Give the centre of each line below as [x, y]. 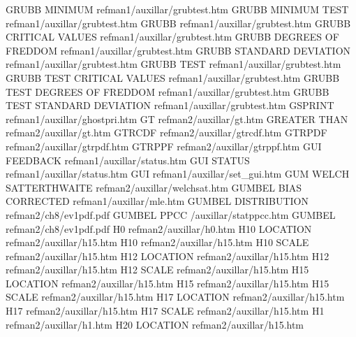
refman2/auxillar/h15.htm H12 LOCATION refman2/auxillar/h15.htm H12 [168, 256]
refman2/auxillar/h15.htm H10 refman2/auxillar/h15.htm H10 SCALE [157, 242]
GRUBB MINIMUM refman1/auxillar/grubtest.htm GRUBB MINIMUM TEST [177, 9]
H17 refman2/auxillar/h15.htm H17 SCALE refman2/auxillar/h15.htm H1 [165, 311]
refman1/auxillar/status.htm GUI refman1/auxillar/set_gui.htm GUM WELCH [178, 174]
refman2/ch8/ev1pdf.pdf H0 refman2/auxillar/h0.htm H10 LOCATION [159, 228]
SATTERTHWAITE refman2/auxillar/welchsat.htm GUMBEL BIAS [154, 187]
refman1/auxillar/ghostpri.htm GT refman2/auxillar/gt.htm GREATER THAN [177, 119]
